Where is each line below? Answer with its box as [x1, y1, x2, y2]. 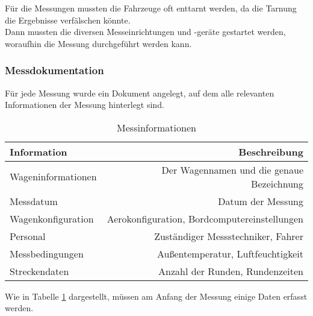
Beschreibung [238, 144, 303, 159]
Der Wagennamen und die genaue [161, 162, 303, 177]
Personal [10, 229, 46, 243]
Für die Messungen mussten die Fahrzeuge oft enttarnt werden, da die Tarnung [5, 2, 297, 14]
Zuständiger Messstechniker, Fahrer [154, 229, 303, 243]
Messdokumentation [5, 63, 104, 78]
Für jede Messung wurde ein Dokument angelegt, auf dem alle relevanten [5, 86, 274, 99]
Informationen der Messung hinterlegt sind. [5, 98, 164, 111]
